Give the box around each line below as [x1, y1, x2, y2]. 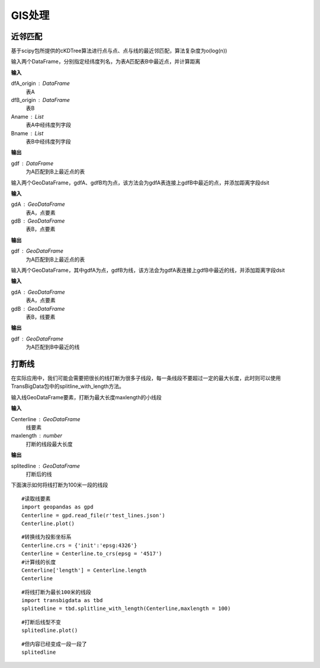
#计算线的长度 [21, 558, 56, 565]
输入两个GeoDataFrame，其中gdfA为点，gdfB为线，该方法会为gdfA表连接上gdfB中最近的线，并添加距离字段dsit [11, 267, 285, 274]
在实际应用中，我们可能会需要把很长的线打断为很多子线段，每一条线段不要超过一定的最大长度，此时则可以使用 [11, 374, 281, 382]
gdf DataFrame [11, 160, 53, 167]
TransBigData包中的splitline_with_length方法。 [11, 383, 124, 390]
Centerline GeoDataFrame [11, 415, 81, 422]
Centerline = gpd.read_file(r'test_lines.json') [21, 512, 165, 519]
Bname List [11, 129, 44, 136]
